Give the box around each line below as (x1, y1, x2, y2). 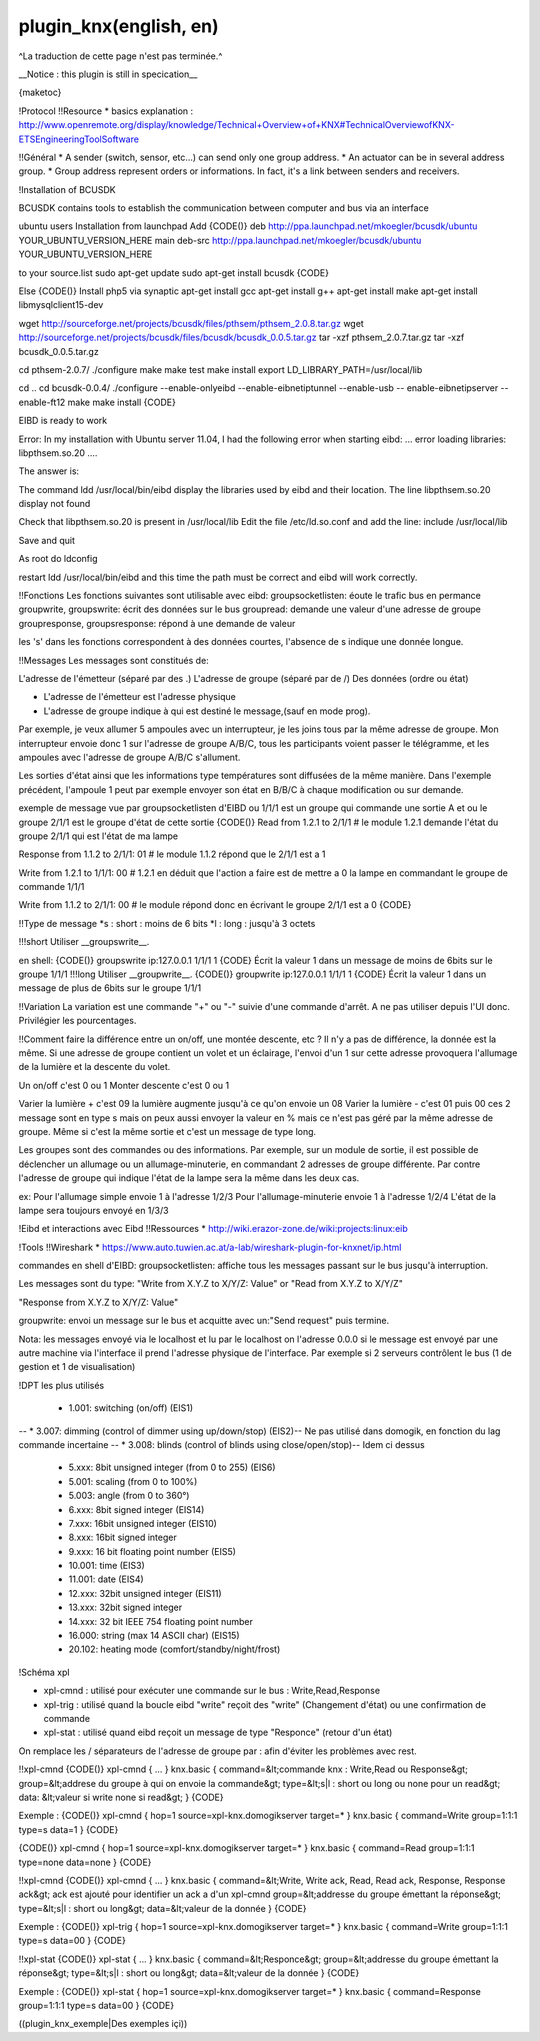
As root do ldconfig (18, 553, 99, 565)
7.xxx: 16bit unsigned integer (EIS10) (68, 1517, 217, 1529)
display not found (18, 498, 91, 510)
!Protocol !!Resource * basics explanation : (18, 105, 194, 117)
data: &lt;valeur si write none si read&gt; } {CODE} (18, 1791, 224, 1803)
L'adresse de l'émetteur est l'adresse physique (43, 691, 237, 703)
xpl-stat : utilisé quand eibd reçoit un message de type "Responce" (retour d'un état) (43, 1726, 393, 1739)
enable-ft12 (18, 396, 66, 408)
